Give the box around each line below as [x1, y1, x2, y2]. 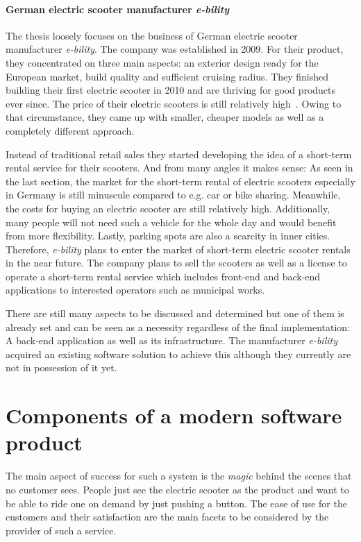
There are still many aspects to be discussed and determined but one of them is [6, 306, 344, 321]
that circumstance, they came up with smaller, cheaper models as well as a [6, 110, 324, 124]
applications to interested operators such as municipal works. [6, 282, 265, 297]
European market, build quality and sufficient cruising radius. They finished [6, 69, 329, 83]
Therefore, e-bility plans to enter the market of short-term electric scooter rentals [6, 242, 351, 256]
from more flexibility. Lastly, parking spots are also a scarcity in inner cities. [6, 228, 330, 243]
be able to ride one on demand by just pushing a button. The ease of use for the [6, 496, 347, 510]
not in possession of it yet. [6, 360, 117, 375]
